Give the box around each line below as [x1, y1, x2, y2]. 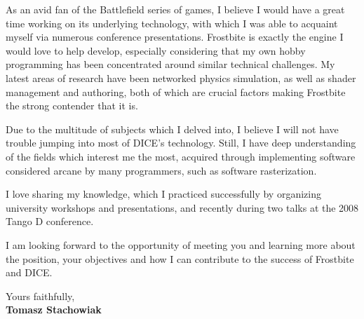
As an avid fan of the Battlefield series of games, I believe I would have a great [6, 2, 345, 16]
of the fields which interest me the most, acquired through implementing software [6, 149, 356, 163]
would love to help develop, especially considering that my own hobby [6, 43, 306, 57]
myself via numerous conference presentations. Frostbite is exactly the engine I [6, 29, 344, 44]
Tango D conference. [6, 214, 94, 229]
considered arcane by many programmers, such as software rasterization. [6, 163, 317, 177]
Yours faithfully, [6, 288, 75, 303]
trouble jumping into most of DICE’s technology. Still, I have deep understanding [6, 135, 356, 150]
